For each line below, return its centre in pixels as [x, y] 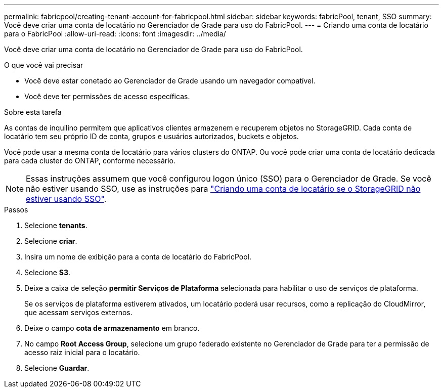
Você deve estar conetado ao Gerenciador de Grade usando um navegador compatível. [170, 81]
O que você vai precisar [44, 65]
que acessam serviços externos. [78, 312]
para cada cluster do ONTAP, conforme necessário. [90, 161]
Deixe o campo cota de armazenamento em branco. [112, 328]
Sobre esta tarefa [33, 112]
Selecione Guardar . [57, 368]
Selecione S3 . [48, 272]
